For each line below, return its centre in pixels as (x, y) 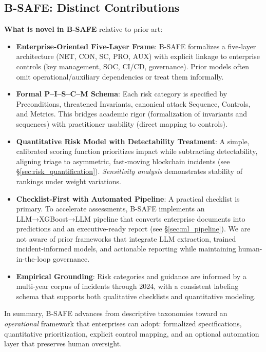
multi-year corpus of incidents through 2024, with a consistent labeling (127, 286)
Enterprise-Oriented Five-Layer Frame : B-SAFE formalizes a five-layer (136, 46)
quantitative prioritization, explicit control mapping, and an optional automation (132, 333)
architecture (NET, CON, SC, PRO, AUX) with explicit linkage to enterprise (138, 56)
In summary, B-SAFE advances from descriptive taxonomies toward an (116, 313)
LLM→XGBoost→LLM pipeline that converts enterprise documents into (131, 218)
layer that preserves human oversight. (63, 344)
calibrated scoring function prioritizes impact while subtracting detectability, (137, 151)
